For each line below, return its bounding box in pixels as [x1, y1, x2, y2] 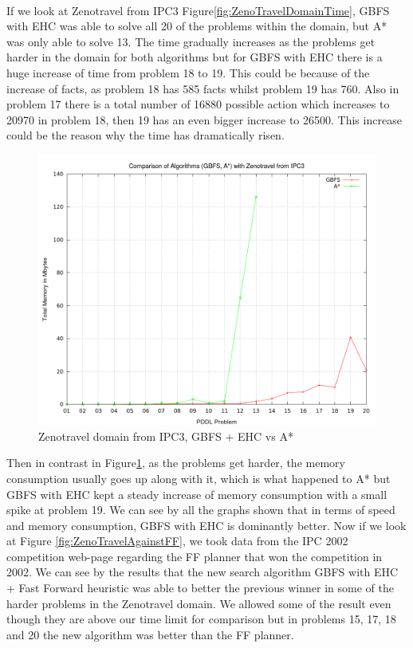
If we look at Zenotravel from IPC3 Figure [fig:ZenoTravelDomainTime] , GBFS [6, 2, 390, 18]
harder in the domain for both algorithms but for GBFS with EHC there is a [6, 49, 383, 65]
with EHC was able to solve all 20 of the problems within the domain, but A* [6, 18, 387, 34]
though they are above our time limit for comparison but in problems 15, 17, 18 [6, 611, 396, 627]
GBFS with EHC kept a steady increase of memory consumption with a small [6, 485, 387, 502]
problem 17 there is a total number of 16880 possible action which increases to [6, 96, 390, 112]
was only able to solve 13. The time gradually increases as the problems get [6, 33, 376, 49]
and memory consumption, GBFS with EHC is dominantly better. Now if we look [6, 516, 407, 533]
